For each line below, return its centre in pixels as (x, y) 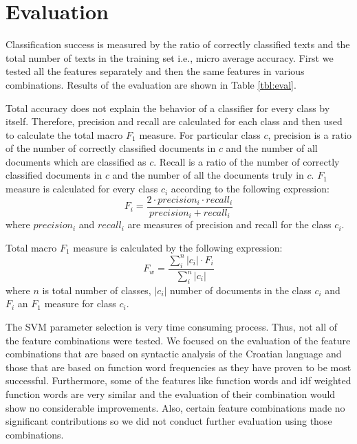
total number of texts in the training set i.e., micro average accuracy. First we (170, 57)
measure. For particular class (200, 134)
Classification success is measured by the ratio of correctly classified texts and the (178, 44)
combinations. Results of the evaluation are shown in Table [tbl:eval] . (151, 84)
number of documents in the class (241, 290)
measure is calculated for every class (82, 189)
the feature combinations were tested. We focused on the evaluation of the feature (178, 340)
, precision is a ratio (310, 134)
